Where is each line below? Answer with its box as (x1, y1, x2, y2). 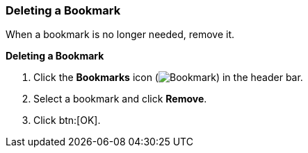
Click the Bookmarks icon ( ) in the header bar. (33, 71, 303, 84)
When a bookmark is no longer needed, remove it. (6, 28, 235, 41)
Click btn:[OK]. (33, 114, 101, 127)
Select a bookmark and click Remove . (33, 93, 207, 105)
